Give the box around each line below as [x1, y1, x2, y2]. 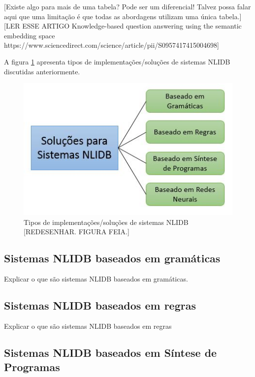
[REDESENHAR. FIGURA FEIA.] [24, 226, 129, 237]
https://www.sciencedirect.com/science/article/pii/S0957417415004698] [4, 40, 220, 50]
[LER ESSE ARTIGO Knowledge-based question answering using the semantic [4, 21, 242, 31]
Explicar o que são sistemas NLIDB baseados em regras [4, 320, 172, 331]
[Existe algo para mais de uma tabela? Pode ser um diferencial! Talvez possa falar [4, 1, 251, 11]
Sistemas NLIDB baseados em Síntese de [4, 345, 217, 360]
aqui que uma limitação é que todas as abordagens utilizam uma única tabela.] [4, 11, 242, 21]
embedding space [4, 30, 55, 40]
